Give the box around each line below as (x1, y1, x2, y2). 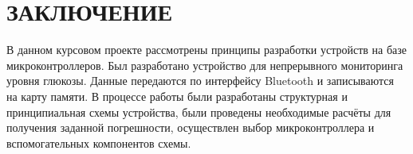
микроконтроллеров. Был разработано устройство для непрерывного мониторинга (6, 56, 403, 73)
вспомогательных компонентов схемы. (6, 134, 191, 151)
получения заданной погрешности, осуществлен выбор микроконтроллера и (6, 119, 375, 136)
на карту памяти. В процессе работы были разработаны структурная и (6, 87, 348, 104)
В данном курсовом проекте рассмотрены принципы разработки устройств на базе (6, 41, 407, 58)
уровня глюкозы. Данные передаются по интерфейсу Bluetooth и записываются (6, 72, 394, 89)
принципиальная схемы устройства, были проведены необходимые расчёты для (6, 103, 391, 120)
